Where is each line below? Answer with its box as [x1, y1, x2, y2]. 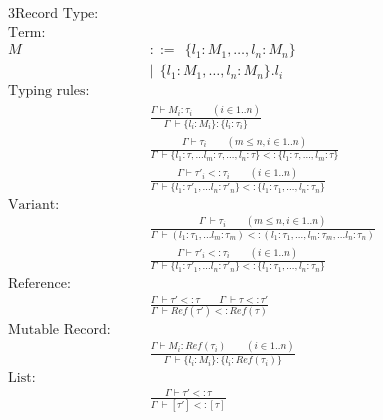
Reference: [8, 277, 71, 292]
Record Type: [15, 7, 99, 22]
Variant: [8, 198, 60, 213]
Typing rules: [8, 84, 90, 99]
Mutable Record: [8, 323, 111, 338]
